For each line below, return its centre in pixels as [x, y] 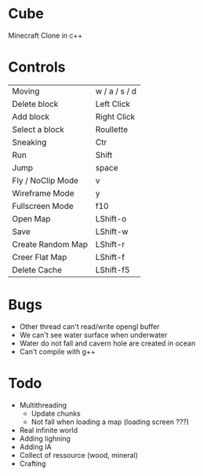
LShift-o [111, 218]
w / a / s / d [116, 91]
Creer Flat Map [40, 257]
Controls [37, 67]
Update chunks [56, 413]
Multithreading [43, 405]
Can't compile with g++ [57, 351]
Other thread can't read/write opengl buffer [89, 326]
